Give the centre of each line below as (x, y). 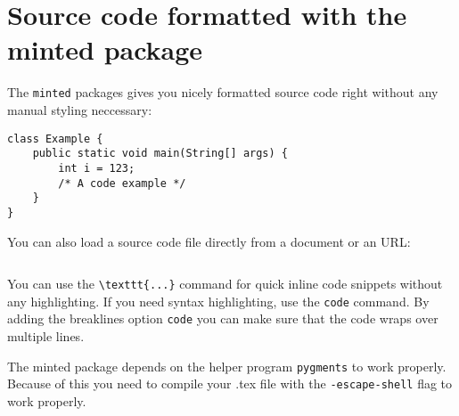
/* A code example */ (122, 183)
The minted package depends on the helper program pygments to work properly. (227, 366)
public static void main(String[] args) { (160, 154)
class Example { (55, 139)
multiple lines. (46, 336)
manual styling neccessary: (80, 109)
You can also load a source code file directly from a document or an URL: (209, 241)
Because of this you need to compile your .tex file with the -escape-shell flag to (230, 383)
